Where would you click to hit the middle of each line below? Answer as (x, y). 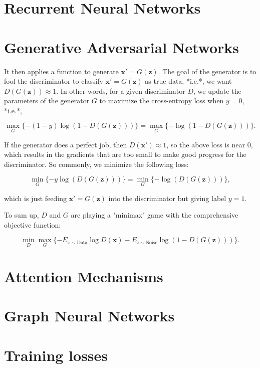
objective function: (33, 224)
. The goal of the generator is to (207, 71)
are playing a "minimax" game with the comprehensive (155, 215)
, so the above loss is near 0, (210, 144)
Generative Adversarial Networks (122, 47)
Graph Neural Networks (89, 316)
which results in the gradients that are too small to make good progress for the (125, 154)
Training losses (56, 355)
